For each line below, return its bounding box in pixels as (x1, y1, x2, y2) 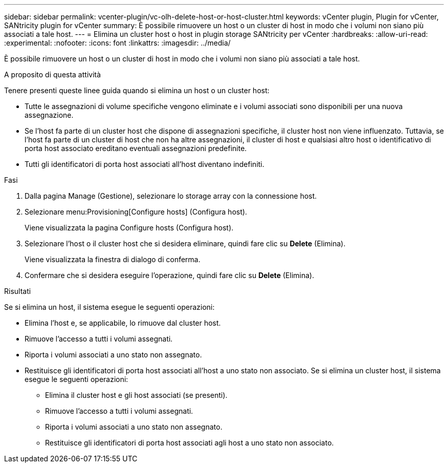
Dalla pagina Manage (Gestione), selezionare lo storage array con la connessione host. (25, 192, 317, 200)
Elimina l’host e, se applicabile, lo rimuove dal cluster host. (25, 319, 221, 327)
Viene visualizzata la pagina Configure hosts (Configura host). (25, 223, 234, 232)
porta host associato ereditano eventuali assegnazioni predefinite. (25, 144, 247, 153)
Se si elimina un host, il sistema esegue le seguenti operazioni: (4, 303, 215, 311)
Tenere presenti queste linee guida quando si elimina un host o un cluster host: (4, 86, 270, 95)
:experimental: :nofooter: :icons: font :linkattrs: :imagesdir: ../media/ (4, 38, 231, 47)
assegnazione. (25, 111, 74, 119)
